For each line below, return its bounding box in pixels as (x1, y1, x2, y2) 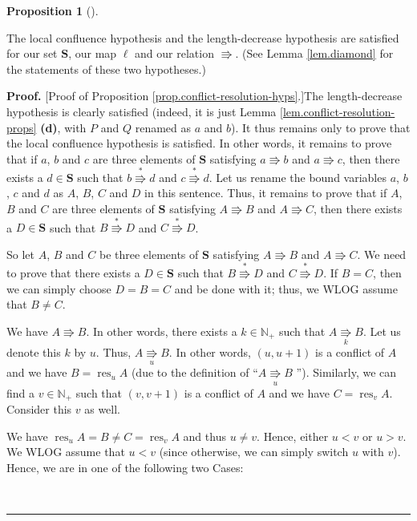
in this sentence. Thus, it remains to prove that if (144, 184, 387, 201)
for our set (6, 45, 58, 62)
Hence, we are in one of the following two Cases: (6, 459, 244, 476)
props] (6, 119, 37, 135)
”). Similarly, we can (296, 364, 397, 381)
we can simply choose (6, 280, 111, 297)
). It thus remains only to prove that (231, 119, 411, 135)
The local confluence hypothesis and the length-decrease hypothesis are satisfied (6, 29, 399, 46)
